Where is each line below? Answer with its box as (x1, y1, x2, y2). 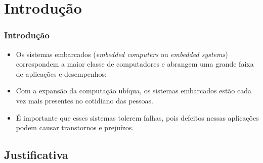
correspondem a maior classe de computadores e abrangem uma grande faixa (16, 59, 254, 69)
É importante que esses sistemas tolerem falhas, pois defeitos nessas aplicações (16, 112, 259, 123)
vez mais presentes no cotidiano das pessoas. (16, 95, 153, 105)
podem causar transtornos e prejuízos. (16, 122, 134, 133)
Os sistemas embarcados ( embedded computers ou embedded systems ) (16, 48, 228, 59)
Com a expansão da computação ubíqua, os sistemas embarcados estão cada (16, 85, 252, 96)
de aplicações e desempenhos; (16, 68, 107, 79)
